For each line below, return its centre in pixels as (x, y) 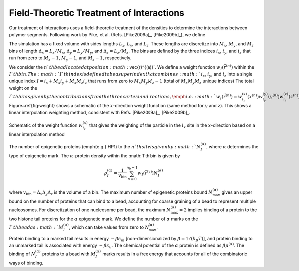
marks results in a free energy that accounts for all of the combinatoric (175, 254)
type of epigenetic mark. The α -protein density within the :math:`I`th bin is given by (95, 156)
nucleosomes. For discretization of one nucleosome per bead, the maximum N (90, 210)
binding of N (22, 254)
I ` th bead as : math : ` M (36, 227)
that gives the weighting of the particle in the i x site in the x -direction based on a (172, 126)
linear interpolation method (37, 134)
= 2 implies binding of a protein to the (218, 210)
